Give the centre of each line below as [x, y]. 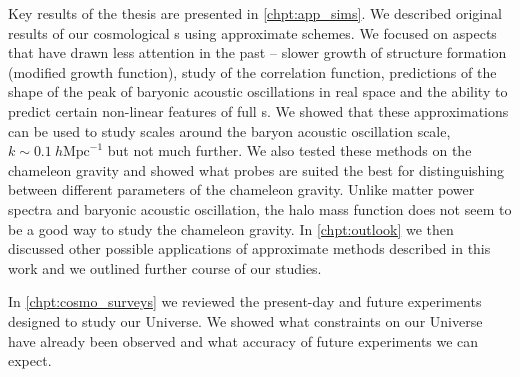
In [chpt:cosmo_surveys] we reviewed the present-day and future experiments [245, 301]
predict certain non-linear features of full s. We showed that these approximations [258, 110]
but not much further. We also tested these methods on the [289, 150]
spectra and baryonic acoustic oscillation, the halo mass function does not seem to [260, 208]
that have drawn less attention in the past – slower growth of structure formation [257, 52]
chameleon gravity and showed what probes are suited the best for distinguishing [256, 169]
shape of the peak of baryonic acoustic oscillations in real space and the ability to [258, 91]
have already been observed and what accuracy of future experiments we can [243, 340]
